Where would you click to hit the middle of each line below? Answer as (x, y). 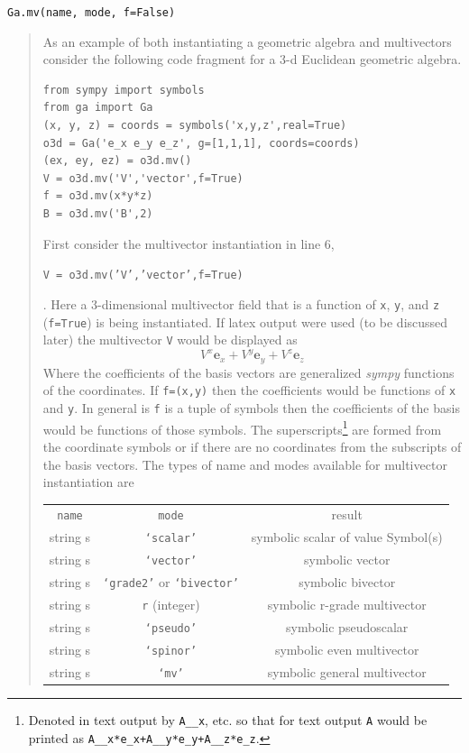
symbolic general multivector (347, 671)
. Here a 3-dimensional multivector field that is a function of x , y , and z (241, 303)
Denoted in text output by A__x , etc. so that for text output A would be (228, 719)
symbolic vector (347, 560)
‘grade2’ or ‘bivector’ (171, 582)
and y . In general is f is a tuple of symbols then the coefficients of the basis (251, 408)
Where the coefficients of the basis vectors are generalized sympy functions (248, 372)
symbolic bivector (347, 582)
